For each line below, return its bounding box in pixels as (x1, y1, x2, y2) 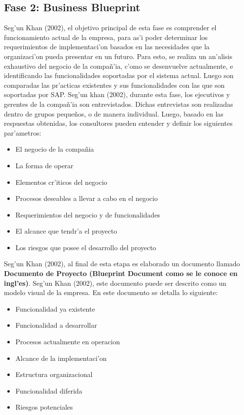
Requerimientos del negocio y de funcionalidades (15, 209, 161, 219)
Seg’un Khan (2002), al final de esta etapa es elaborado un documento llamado (4, 258, 240, 269)
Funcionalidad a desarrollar (15, 320, 97, 330)
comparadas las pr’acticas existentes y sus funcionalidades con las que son (4, 79, 225, 90)
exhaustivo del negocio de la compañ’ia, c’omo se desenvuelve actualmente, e (4, 60, 233, 71)
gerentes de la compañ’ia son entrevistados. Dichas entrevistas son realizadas (4, 99, 233, 109)
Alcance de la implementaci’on (15, 353, 107, 363)
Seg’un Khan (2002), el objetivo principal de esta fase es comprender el (4, 22, 217, 33)
